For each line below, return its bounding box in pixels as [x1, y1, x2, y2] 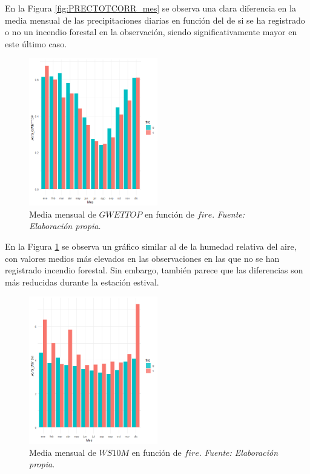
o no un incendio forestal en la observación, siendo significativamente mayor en [5, 25, 297, 38]
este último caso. [5, 37, 67, 50]
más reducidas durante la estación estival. [5, 275, 159, 288]
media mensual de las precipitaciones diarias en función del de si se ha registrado [5, 13, 305, 26]
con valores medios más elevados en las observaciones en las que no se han [5, 252, 280, 264]
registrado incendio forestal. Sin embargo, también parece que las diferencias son [5, 264, 303, 276]
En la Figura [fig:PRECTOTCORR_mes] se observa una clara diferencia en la [5, 2, 296, 14]
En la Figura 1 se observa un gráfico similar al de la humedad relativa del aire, [5, 239, 297, 252]
